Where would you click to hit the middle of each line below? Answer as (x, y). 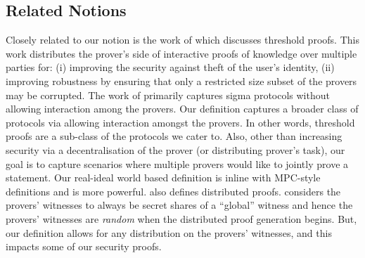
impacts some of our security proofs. (84, 246)
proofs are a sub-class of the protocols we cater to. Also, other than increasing (174, 136)
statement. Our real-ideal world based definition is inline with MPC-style (163, 178)
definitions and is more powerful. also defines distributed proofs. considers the (173, 191)
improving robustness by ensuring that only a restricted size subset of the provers (181, 80)
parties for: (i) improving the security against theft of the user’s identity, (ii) (170, 67)
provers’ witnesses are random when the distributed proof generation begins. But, (181, 218)
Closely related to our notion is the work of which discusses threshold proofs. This (182, 40)
